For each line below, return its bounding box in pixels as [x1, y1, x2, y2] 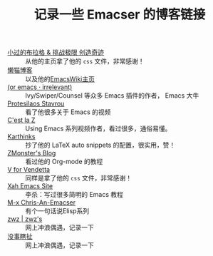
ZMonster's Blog [7, 149, 56, 158]
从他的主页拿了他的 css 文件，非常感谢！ [25, 57, 145, 66]
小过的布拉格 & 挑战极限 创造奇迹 [7, 48, 105, 57]
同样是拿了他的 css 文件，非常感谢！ [25, 174, 133, 183]
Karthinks [7, 133, 36, 141]
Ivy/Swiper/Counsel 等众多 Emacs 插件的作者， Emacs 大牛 [25, 91, 199, 100]
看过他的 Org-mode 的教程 [25, 158, 103, 166]
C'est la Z [7, 116, 36, 125]
